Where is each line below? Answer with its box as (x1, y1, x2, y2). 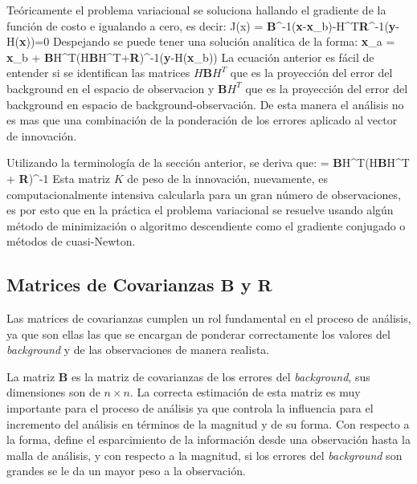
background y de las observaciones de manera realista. (6, 341, 270, 358)
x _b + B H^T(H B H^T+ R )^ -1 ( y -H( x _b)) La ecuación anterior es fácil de (6, 48, 374, 65)
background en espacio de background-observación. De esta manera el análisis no (6, 96, 404, 112)
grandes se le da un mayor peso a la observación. (6, 462, 246, 479)
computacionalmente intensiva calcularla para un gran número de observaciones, (6, 185, 401, 202)
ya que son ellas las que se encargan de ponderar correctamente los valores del (6, 325, 390, 342)
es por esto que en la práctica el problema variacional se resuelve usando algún (6, 201, 394, 218)
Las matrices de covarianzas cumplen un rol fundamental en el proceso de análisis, (6, 310, 411, 327)
